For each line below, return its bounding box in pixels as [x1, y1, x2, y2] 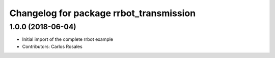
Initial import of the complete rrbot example [22, 36, 114, 42]
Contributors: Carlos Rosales [22, 43, 82, 49]
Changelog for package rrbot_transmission [9, 8, 196, 19]
